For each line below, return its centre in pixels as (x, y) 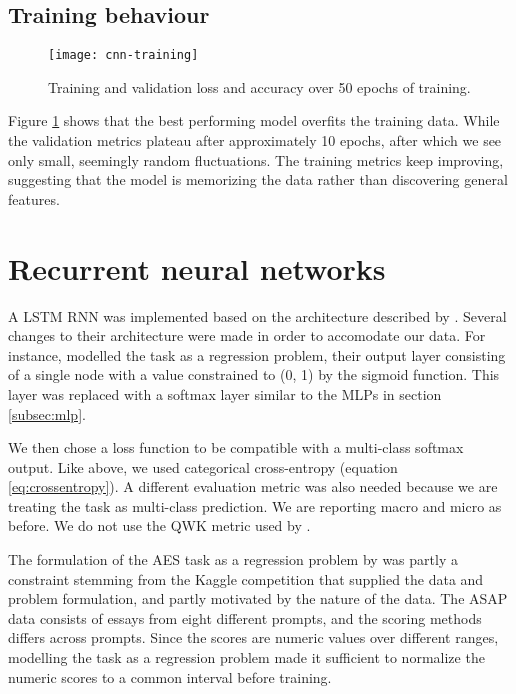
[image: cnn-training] (123, 55)
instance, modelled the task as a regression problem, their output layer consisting (257, 354)
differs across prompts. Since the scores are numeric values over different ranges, (253, 637)
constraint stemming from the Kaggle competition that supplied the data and (246, 578)
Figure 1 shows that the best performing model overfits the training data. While (254, 120)
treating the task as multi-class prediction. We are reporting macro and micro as (255, 505)
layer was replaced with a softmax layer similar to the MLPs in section (225, 393)
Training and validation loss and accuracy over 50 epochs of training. (259, 86)
